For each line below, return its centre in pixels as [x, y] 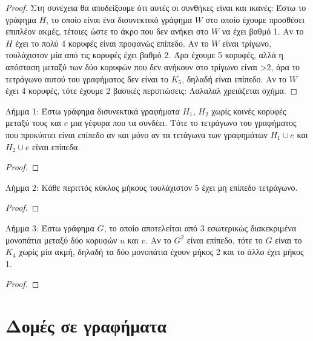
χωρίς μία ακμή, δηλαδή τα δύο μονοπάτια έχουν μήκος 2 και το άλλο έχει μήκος [161, 252]
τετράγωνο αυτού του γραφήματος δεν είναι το [87, 78]
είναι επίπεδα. [56, 146]
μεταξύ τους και [33, 123]
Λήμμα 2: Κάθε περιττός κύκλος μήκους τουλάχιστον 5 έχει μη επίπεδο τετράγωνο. [152, 187]
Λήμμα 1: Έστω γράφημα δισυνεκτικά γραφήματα [93, 111]
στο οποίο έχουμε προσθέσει [255, 19]
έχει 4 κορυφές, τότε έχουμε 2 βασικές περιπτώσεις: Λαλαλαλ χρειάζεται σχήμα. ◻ [152, 91]
